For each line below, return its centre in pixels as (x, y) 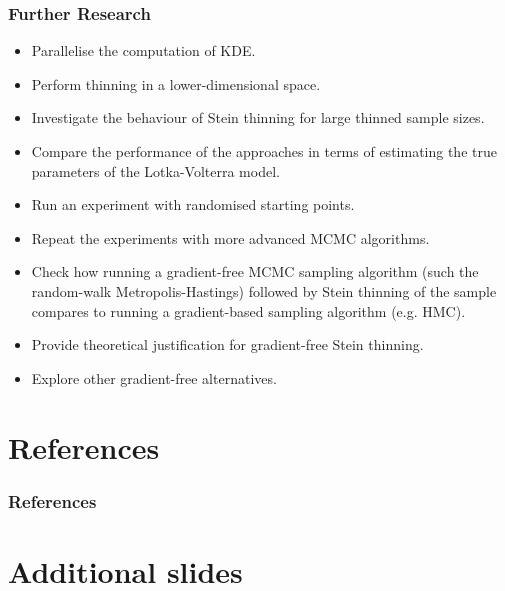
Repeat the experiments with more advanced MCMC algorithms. (230, 237)
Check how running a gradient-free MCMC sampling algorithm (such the (255, 271)
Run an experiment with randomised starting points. (193, 204)
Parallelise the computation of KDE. (143, 50)
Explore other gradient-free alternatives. (154, 377)
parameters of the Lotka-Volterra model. (155, 170)
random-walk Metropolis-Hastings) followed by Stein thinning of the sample (264, 290)
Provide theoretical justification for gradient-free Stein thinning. (227, 344)
